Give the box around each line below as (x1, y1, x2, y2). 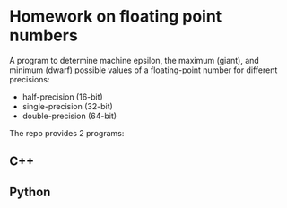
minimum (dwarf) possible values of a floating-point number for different (9, 65, 278, 75)
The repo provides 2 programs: (9, 127, 125, 138)
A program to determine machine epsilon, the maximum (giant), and (9, 55, 260, 65)
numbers (9, 25, 78, 46)
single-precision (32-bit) (22, 100, 114, 111)
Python (9, 184, 51, 199)
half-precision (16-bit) (22, 91, 103, 102)
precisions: (9, 74, 51, 84)
